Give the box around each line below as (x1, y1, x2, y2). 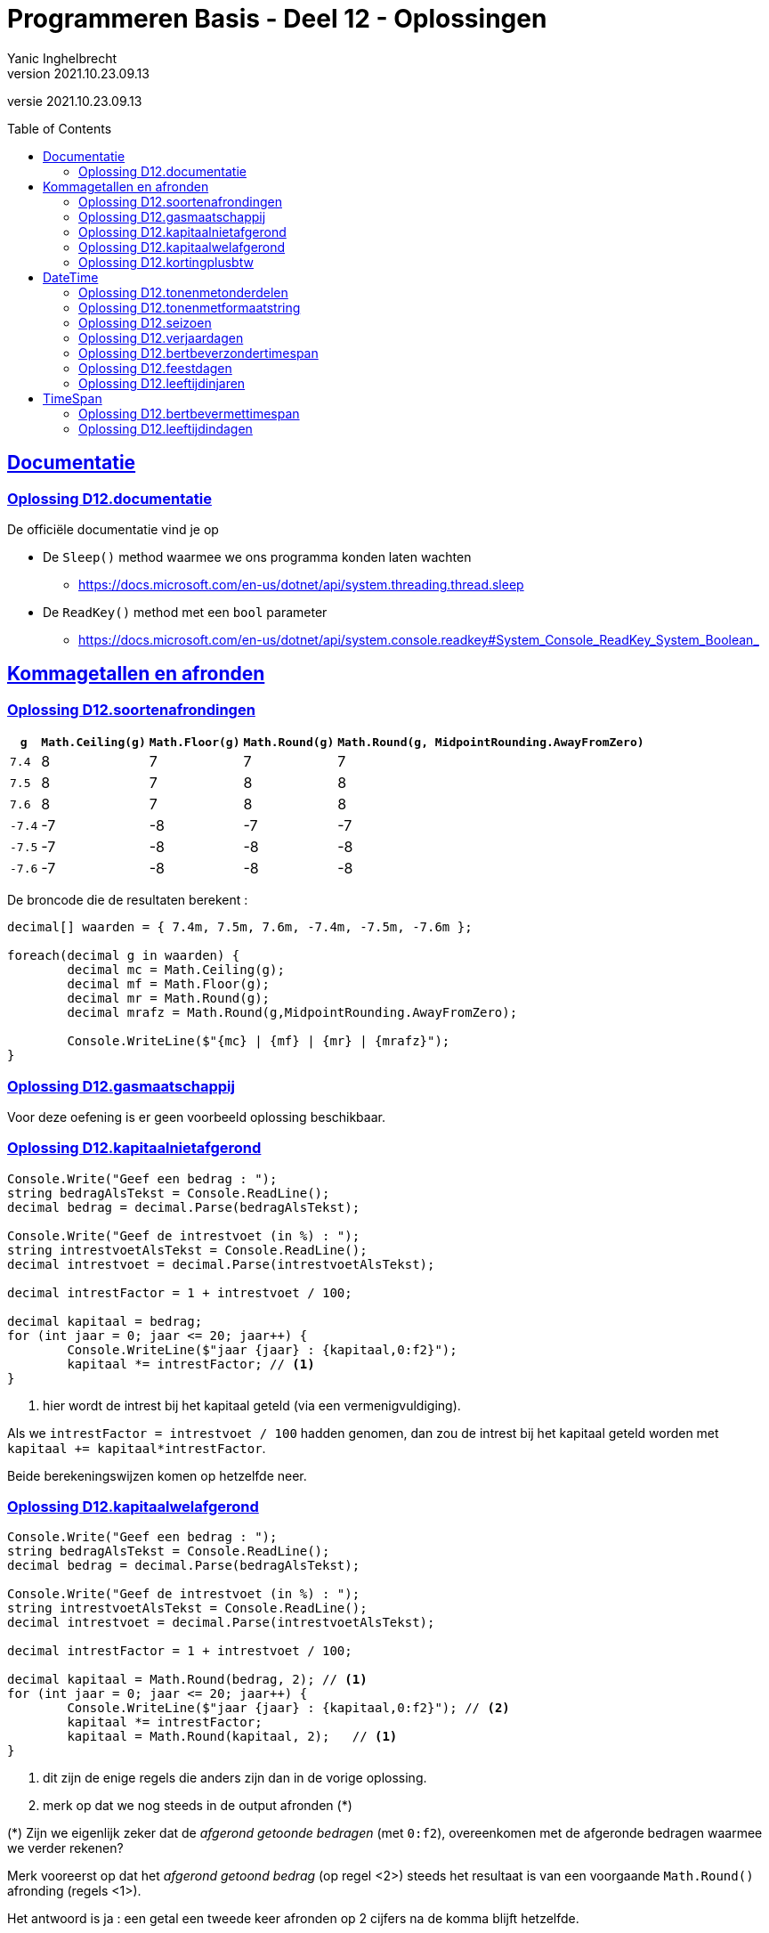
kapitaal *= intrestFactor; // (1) (67, 1356, 315, 1371)
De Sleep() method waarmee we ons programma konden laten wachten (43, 548, 472, 564)
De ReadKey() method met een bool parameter (43, 604, 328, 620)
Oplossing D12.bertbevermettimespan (78, 405, 300, 421)
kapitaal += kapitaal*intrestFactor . (7, 1440, 266, 1456)
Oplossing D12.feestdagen (78, 360, 232, 376)
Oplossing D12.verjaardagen (78, 329, 244, 345)
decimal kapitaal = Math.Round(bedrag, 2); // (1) (7, 1672, 368, 1687)
